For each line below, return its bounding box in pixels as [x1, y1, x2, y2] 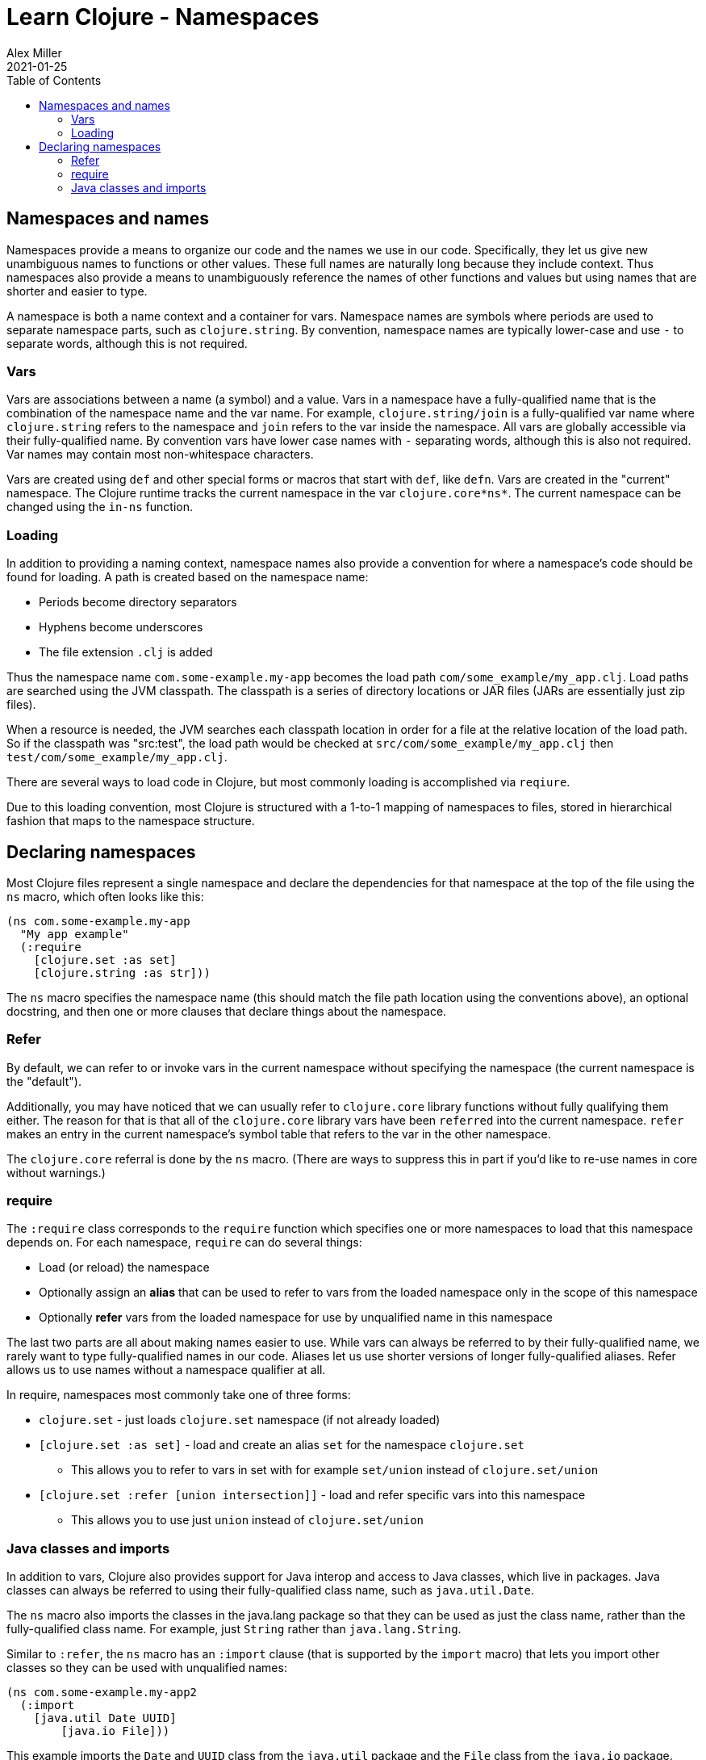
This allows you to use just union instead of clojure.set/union [71, 1513, 424, 1527]
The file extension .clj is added [39, 645, 213, 660]
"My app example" [19, 927, 129, 941]
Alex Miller [6, 45, 62, 60]
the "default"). [6, 1074, 81, 1088]
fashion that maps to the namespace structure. [6, 814, 255, 828]
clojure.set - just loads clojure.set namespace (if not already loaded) [39, 1413, 441, 1427]
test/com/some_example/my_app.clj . [6, 750, 228, 765]
